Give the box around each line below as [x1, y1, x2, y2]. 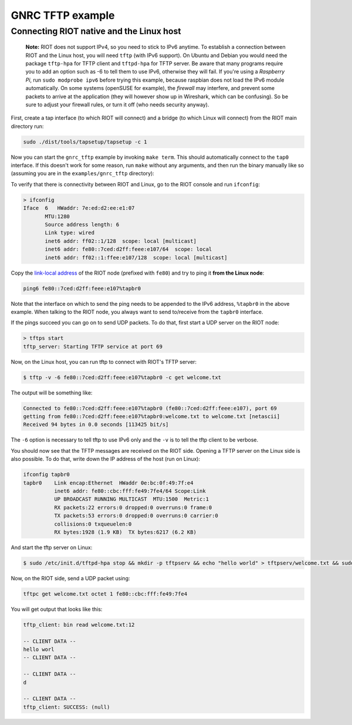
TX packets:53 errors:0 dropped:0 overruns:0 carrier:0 [53, 512, 218, 519]
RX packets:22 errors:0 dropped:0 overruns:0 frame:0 [53, 504, 212, 511]
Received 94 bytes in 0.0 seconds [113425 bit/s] [23, 421, 169, 428]
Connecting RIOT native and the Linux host [11, 26, 181, 36]
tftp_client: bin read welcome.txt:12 [23, 621, 135, 628]
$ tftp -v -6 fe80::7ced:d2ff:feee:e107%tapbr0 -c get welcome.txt [23, 374, 222, 380]
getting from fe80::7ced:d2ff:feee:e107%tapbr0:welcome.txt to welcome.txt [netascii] [23, 413, 280, 420]
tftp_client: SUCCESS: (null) [23, 703, 110, 710]
